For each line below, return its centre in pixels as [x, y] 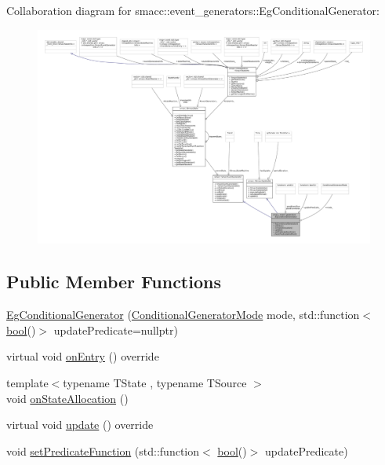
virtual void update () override [80, 425]
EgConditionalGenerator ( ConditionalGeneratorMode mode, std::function [183, 315]
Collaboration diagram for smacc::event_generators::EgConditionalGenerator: [193, 10]
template [27, 383]
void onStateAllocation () [67, 398]
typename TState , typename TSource [155, 383]
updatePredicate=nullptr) [116, 330]
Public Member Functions [114, 282]
